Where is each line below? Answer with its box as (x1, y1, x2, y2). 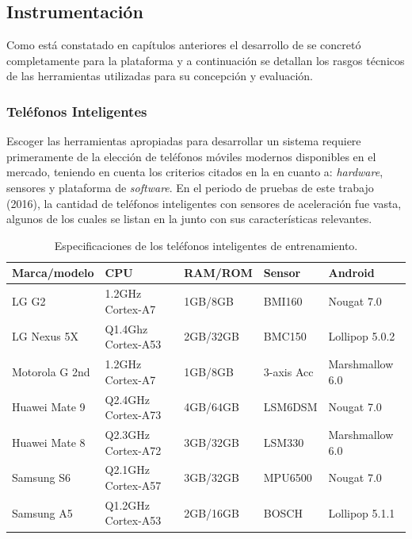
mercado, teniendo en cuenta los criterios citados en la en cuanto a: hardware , (6, 164, 383, 180)
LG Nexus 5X (12, 328, 78, 345)
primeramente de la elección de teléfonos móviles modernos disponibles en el (6, 148, 376, 164)
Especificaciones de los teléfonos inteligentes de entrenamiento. (54, 237, 358, 253)
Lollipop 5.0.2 (328, 328, 395, 345)
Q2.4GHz (105, 391, 151, 407)
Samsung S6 (12, 469, 71, 486)
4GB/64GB (184, 398, 239, 415)
